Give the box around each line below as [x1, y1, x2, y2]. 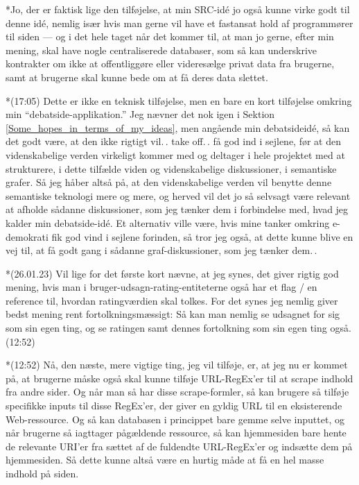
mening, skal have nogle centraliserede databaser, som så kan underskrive [6, 42, 317, 57]
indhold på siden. [6, 466, 79, 480]
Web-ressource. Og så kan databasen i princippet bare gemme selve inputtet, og [6, 411, 344, 426]
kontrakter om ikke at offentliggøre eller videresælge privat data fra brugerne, [6, 56, 335, 71]
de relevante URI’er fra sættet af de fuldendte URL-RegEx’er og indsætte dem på [6, 439, 353, 453]
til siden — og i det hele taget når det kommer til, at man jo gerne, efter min [6, 29, 334, 44]
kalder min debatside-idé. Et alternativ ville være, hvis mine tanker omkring [6, 215, 330, 230]
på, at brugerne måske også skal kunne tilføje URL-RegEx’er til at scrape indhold [6, 371, 353, 385]
